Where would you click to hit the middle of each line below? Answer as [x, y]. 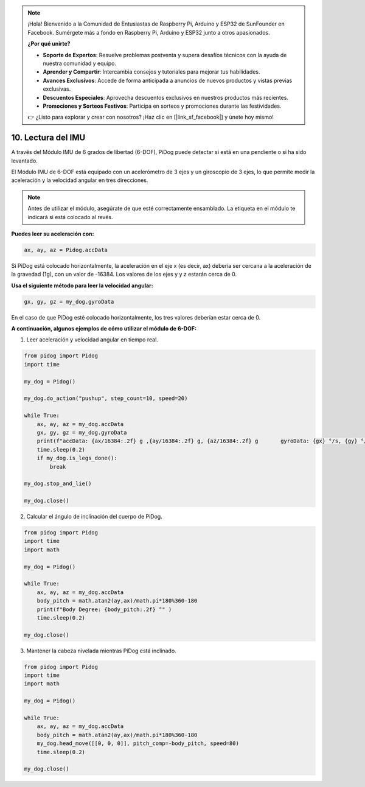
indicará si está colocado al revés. [70, 217]
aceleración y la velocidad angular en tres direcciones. [80, 180]
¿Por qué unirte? [49, 44]
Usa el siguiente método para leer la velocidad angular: [82, 285]
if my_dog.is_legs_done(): [77, 458]
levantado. [24, 161]
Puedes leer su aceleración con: [53, 234]
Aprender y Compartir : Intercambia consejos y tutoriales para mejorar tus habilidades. [151, 72]
